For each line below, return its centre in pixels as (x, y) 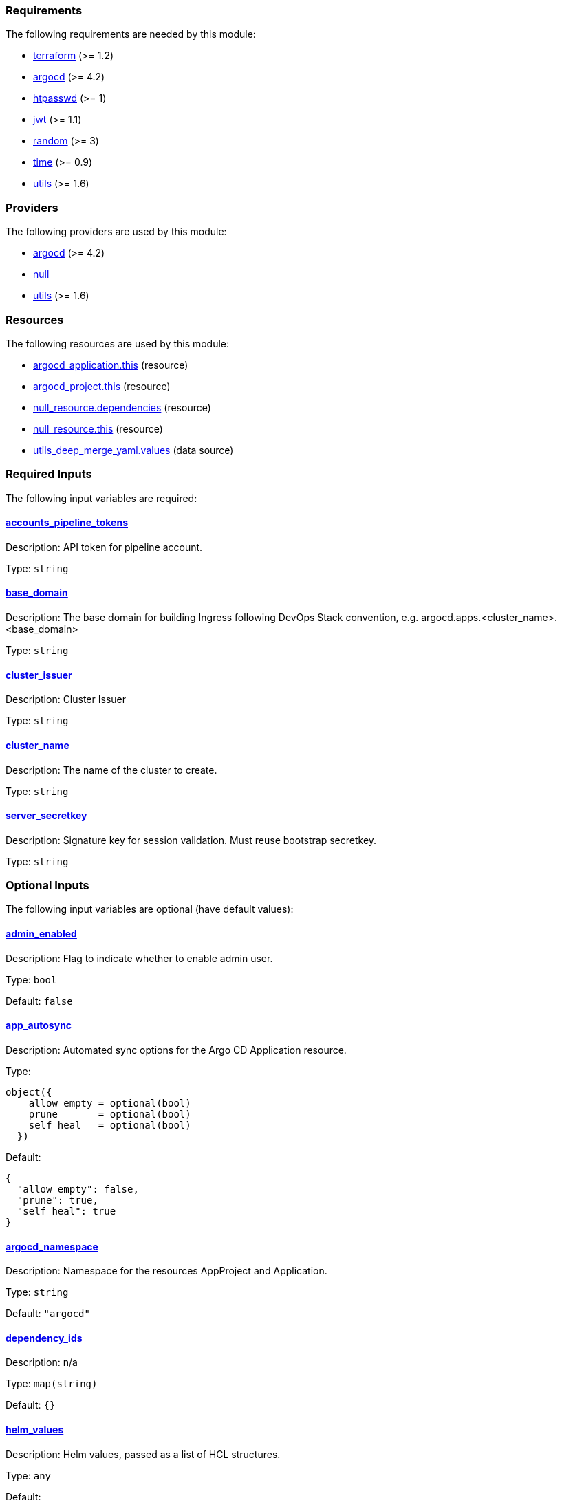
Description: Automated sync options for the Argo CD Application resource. (176, 1050)
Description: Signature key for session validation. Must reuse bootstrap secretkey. (191, 840)
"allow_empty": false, (78, 1189)
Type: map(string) (52, 1384)
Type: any (29, 1475)
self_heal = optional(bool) (110, 1125)
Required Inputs (49, 474)
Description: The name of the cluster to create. (111, 770)
